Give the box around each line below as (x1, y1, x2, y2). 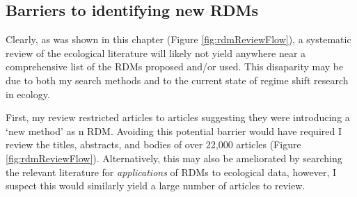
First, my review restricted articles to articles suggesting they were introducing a (6, 110, 350, 125)
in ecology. (6, 86, 50, 101)
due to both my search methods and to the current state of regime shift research (6, 72, 349, 87)
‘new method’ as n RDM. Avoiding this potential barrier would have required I (6, 123, 342, 138)
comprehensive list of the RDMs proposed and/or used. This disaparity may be (6, 59, 344, 74)
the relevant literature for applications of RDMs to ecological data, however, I (6, 164, 337, 179)
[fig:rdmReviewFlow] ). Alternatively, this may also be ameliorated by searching (6, 150, 342, 165)
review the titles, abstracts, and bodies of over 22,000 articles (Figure (6, 137, 301, 152)
